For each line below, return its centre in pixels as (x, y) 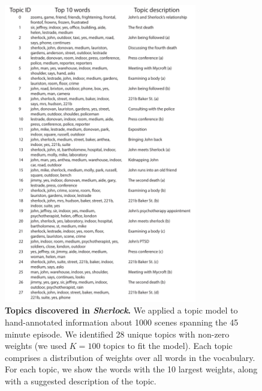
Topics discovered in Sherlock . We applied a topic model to (121, 310)
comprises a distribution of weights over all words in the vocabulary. (130, 357)
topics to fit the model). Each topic (168, 346)
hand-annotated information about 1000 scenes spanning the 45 (122, 322)
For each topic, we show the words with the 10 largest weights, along (131, 369)
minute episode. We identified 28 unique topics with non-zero (117, 334)
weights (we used (36, 346)
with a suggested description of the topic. (81, 381)
